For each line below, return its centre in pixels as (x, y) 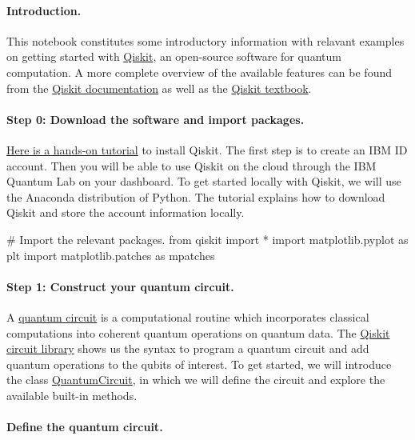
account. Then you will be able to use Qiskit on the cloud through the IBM (192, 165)
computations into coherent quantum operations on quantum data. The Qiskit (198, 332)
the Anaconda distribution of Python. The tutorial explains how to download (196, 196)
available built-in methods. (72, 395)
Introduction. (44, 10)
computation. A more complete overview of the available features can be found (200, 72)
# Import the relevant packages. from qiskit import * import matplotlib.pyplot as (207, 239)
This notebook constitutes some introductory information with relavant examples (206, 40)
